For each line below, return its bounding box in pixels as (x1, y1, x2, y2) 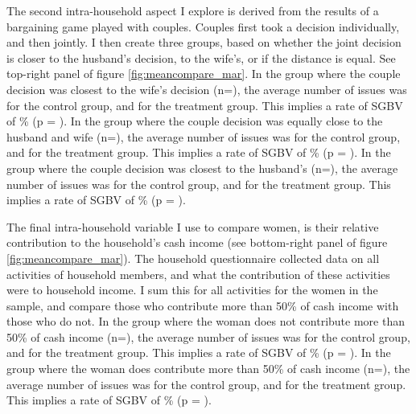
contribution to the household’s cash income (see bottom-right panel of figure (6, 234, 388, 251)
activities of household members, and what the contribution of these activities (6, 265, 390, 282)
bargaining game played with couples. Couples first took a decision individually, (6, 18, 400, 35)
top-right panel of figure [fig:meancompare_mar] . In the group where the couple (6, 65, 401, 82)
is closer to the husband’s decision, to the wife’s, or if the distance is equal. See (6, 49, 396, 66)
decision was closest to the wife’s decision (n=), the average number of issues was (6, 80, 407, 97)
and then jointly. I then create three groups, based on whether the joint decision (6, 34, 402, 51)
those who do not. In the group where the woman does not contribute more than (6, 313, 405, 330)
